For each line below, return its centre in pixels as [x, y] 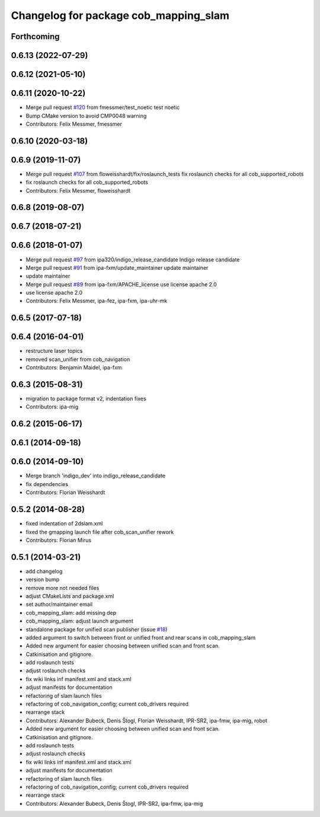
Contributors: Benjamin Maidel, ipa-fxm [74, 368]
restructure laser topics [54, 351]
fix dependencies [47, 484]
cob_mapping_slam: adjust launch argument [79, 621]
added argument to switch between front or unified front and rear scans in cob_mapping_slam [141, 637]
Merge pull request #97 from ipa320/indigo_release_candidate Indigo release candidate [133, 259]
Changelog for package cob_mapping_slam [120, 15]
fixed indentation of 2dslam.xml [64, 524]
